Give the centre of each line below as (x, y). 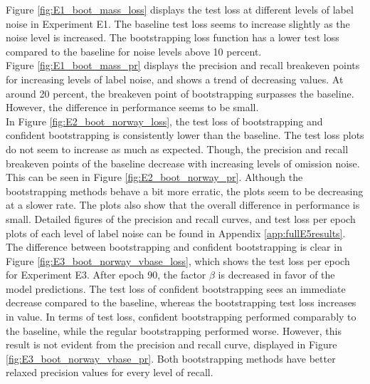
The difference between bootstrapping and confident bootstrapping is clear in (174, 247)
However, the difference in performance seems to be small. (132, 107)
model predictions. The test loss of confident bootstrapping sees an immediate (176, 288)
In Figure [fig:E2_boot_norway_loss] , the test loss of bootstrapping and (164, 121)
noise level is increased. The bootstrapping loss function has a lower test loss (173, 37)
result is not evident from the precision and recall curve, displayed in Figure (171, 344)
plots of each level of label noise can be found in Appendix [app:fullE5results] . (176, 233)
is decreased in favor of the (276, 275)
